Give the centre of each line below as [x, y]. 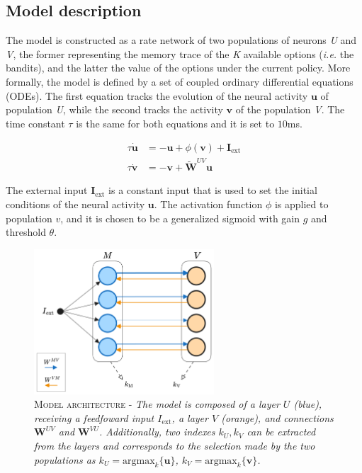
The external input [47, 190]
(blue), [308, 404]
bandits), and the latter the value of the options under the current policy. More [178, 68]
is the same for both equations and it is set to [175, 123]
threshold [26, 232]
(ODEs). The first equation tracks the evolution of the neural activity [157, 95]
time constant [35, 123]
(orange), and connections [277, 417]
